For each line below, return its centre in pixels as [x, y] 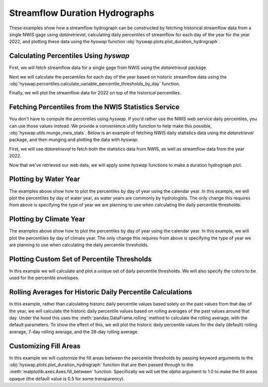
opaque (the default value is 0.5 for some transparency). [67, 379]
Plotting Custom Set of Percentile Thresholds [80, 259]
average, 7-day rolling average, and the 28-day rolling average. [74, 332]
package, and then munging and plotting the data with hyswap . [74, 140]
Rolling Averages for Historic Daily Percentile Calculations [101, 292]
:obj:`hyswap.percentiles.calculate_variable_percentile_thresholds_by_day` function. [95, 84]
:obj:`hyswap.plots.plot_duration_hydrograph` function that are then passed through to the [101, 365]
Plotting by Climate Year [47, 219]
